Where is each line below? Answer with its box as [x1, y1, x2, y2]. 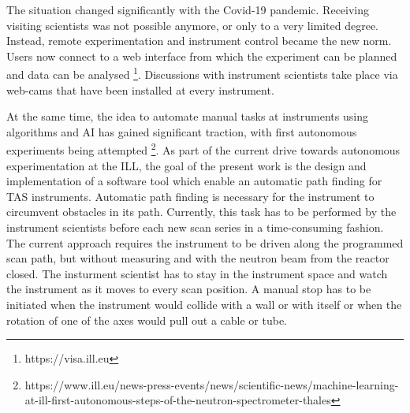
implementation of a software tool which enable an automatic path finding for [6, 173, 382, 189]
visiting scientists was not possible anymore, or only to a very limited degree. [6, 17, 378, 33]
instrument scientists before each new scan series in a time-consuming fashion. [6, 219, 384, 236]
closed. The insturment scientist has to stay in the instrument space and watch [6, 265, 388, 281]
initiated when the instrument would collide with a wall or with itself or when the [6, 296, 402, 312]
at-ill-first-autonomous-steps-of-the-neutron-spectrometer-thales [24, 392, 331, 408]
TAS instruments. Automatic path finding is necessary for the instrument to [6, 188, 375, 204]
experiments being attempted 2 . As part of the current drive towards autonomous [6, 140, 401, 158]
